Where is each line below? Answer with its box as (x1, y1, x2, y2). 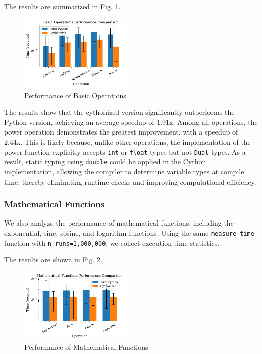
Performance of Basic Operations (24, 90, 126, 100)
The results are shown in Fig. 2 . (4, 254, 102, 265)
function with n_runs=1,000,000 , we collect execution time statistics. (4, 237, 220, 248)
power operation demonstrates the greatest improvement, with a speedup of (4, 126, 238, 137)
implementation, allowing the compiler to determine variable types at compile (4, 166, 244, 176)
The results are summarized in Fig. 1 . (4, 1, 121, 11)
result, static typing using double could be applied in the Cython (4, 156, 206, 167)
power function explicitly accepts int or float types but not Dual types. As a (4, 146, 246, 157)
